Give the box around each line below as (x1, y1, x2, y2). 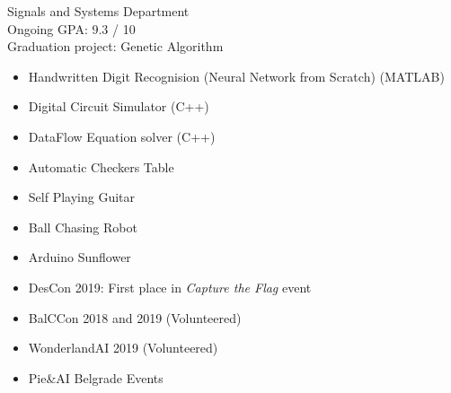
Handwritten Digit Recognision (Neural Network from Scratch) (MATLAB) (28, 66, 445, 85)
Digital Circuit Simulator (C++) (28, 97, 209, 116)
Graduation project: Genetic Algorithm (7, 37, 224, 56)
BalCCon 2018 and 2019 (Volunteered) (28, 308, 242, 327)
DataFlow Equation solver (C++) (28, 127, 216, 145)
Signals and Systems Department (7, 2, 190, 20)
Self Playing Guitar (28, 188, 135, 206)
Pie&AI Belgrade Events (28, 368, 164, 387)
